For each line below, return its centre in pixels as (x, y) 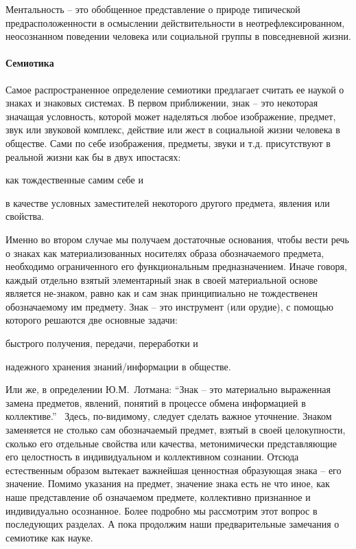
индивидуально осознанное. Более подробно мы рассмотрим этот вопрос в (162, 510)
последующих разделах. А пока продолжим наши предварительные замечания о (173, 524)
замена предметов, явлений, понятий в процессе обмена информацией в (156, 402)
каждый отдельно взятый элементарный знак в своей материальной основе (162, 279)
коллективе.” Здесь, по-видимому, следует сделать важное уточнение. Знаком (169, 416)
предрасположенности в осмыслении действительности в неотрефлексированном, (175, 22)
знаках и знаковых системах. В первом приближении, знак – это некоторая (162, 103)
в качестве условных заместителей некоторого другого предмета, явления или (168, 202)
